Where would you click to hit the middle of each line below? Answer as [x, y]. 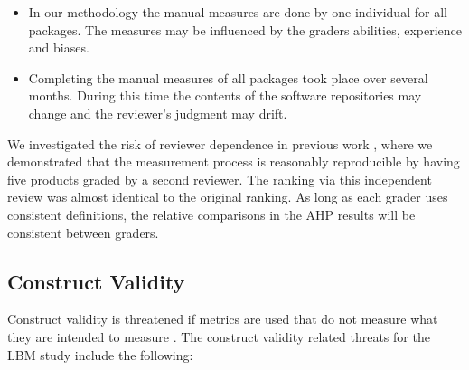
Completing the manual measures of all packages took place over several [228, 77]
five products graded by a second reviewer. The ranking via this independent [220, 179]
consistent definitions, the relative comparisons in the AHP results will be [211, 214]
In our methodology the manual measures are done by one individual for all [238, 12]
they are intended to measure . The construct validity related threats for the [219, 336]
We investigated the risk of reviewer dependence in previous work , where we [220, 143]
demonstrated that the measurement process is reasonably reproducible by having [234, 161]
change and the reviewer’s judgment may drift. [158, 113]
